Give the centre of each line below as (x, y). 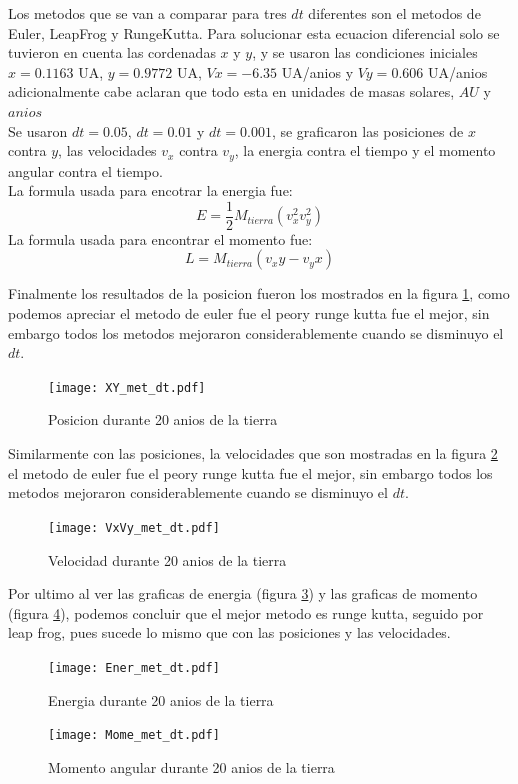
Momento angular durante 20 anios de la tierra (191, 766)
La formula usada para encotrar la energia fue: (150, 190)
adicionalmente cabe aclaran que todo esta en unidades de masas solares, (231, 91)
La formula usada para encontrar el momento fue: (160, 238)
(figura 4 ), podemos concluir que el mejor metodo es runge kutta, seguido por (246, 612)
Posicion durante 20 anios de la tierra (163, 419)
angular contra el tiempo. (85, 170)
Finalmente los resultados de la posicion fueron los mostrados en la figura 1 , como (259, 293)
